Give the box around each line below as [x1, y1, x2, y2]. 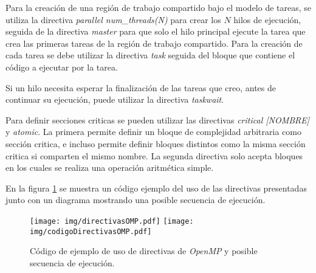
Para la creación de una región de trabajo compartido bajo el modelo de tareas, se [5, 1, 312, 13]
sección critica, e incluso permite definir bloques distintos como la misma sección [5, 137, 306, 150]
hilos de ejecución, [233, 13, 301, 26]
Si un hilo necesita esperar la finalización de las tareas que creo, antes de [5, 81, 276, 94]
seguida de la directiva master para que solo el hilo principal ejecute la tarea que [5, 25, 306, 38]
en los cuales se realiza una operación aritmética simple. [5, 161, 214, 174]
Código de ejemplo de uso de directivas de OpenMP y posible [30, 244, 258, 257]
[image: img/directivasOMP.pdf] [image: [30, 216, 194, 226]
